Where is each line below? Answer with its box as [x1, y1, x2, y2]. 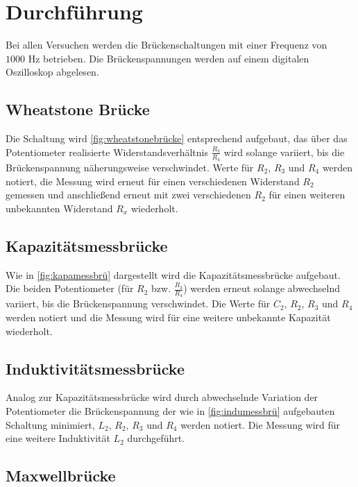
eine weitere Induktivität [6, 431, 110, 445]
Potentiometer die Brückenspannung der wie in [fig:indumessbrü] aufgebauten [6, 403, 335, 418]
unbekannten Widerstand [6, 200, 113, 215]
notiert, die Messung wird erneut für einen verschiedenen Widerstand [6, 173, 300, 188]
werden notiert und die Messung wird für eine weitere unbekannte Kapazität [6, 309, 331, 324]
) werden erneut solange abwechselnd [183, 281, 340, 296]
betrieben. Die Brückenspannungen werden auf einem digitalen [43, 51, 309, 65]
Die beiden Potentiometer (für [6, 281, 134, 296]
